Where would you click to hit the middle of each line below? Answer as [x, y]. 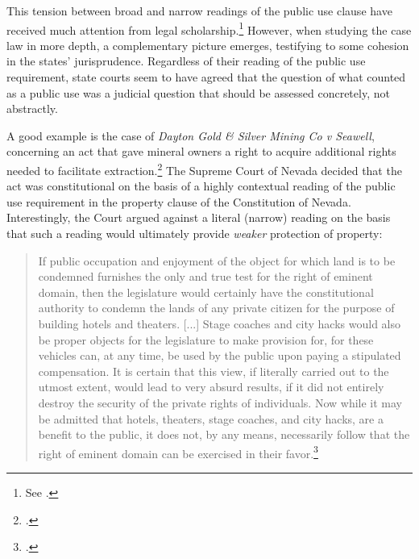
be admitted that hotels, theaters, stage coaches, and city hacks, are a [211, 418]
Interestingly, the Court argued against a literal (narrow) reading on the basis [199, 217]
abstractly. [32, 108]
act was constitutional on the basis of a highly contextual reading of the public [201, 186]
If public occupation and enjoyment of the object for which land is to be [217, 260]
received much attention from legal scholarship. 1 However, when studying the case [209, 28]
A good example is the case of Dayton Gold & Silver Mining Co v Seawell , [191, 135]
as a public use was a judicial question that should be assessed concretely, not [198, 92]
